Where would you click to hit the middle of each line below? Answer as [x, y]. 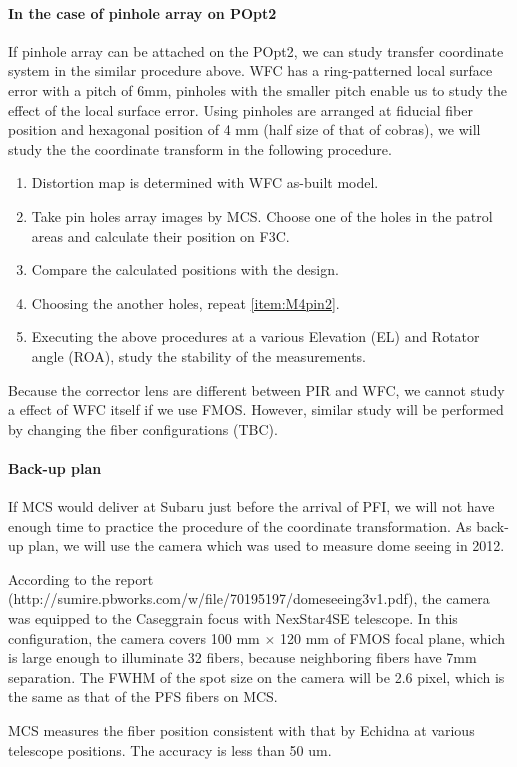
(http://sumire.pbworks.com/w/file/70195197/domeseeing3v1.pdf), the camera [249, 598]
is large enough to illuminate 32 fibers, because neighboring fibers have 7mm [242, 657]
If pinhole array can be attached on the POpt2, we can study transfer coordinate [256, 50]
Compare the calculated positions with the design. [185, 269]
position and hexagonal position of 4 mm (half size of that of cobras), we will [244, 129]
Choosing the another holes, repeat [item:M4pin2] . [185, 302]
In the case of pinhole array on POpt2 [142, 12]
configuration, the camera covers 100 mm [134, 637]
